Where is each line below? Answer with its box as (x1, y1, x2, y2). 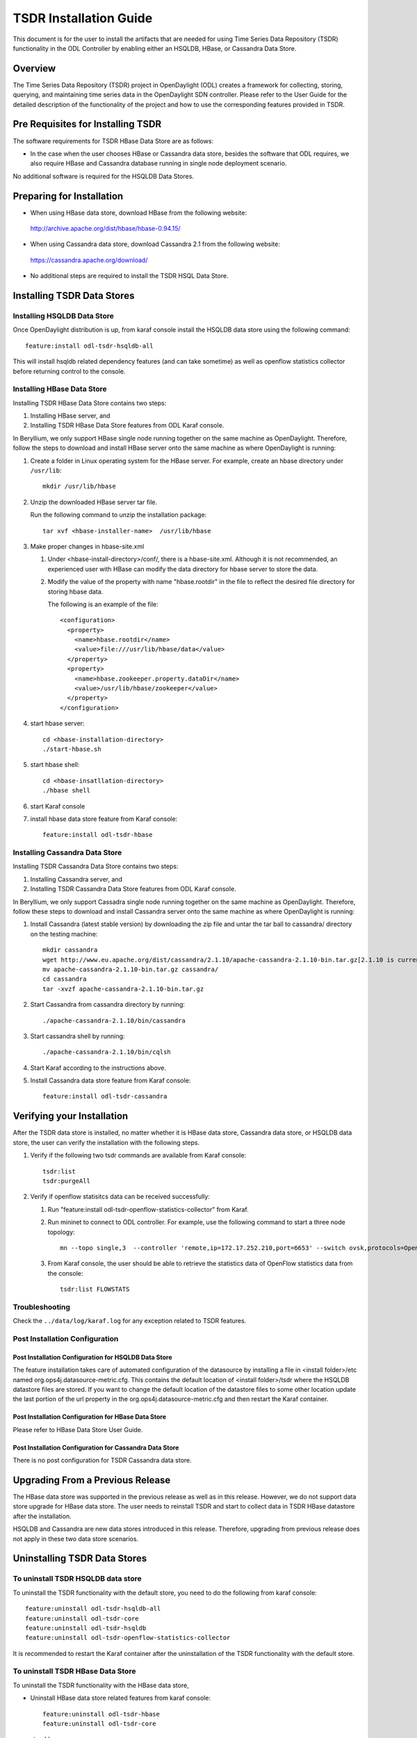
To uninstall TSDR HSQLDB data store (13, 1574, 142, 1584)
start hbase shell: (30, 761, 80, 769)
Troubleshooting (13, 1302, 71, 1312)
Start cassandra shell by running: (30, 1032, 125, 1040)
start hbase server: (30, 720, 85, 728)
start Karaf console (30, 802, 85, 810)
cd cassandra (42, 975, 87, 983)
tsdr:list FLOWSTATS (60, 1285, 130, 1293)
